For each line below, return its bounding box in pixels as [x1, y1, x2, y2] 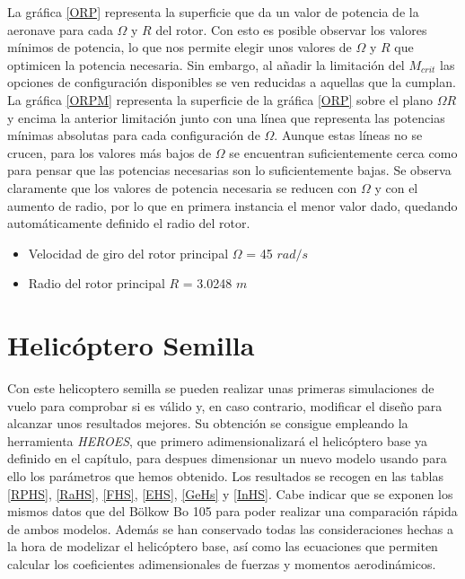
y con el [374, 178, 418, 197]
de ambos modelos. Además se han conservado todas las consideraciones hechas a [7, 519, 453, 538]
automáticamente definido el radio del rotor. [7, 214, 250, 232]
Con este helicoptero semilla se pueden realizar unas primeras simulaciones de [7, 379, 434, 398]
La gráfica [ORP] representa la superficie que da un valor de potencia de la [7, 3, 419, 21]
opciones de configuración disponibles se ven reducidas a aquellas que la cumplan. [7, 73, 456, 92]
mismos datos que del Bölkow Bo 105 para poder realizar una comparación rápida [7, 502, 458, 521]
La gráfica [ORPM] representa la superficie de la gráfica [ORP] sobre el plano [7, 90, 433, 109]
